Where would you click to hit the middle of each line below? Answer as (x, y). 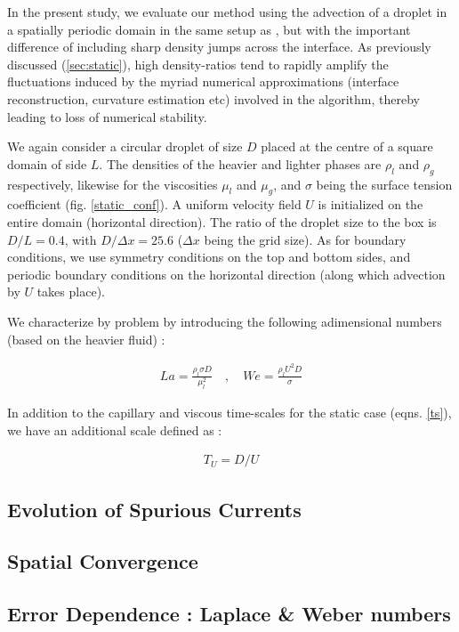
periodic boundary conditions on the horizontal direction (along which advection (226, 274)
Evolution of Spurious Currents (154, 509)
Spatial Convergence (103, 561)
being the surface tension (384, 184)
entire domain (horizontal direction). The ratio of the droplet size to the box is (222, 221)
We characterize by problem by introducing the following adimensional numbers (225, 321)
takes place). (71, 292)
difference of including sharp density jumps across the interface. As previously (219, 47)
